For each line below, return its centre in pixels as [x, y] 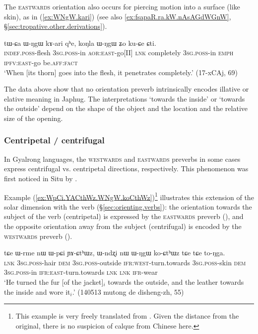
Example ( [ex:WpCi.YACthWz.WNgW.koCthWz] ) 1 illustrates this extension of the [129, 196]
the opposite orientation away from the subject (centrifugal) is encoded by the [123, 226]
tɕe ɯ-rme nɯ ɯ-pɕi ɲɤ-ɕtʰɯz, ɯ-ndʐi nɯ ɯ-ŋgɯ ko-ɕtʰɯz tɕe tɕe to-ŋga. [115, 253]
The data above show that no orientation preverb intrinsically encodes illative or [127, 89]
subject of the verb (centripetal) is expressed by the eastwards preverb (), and [124, 216]
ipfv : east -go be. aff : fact [41, 62]
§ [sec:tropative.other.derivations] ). [56, 26]
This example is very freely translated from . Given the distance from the [127, 316]
